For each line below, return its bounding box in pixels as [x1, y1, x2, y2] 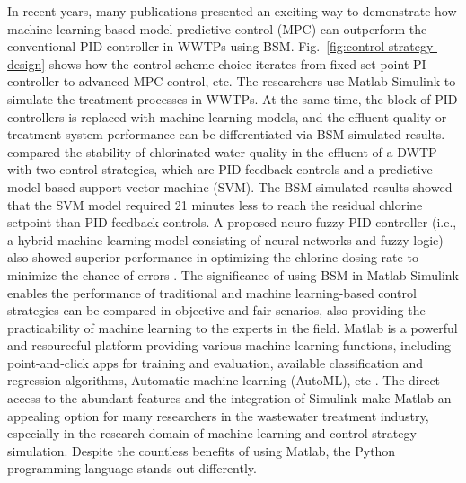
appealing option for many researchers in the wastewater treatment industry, [7, 406, 429, 425]
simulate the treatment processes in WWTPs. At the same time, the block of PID [7, 89, 458, 108]
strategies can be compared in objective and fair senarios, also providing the [7, 301, 426, 320]
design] [7, 54, 46, 73]
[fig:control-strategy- [326, 37, 437, 56]
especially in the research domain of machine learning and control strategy [7, 424, 417, 443]
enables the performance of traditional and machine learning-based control [7, 283, 417, 302]
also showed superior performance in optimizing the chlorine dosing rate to [7, 248, 418, 267]
